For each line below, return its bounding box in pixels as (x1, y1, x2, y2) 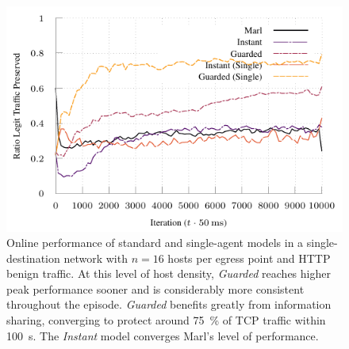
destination (6, 249, 60, 266)
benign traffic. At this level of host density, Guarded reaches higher (6, 265, 331, 282)
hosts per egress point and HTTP (167, 249, 331, 266)
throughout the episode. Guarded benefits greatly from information (6, 296, 332, 313)
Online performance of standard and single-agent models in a (6, 234, 304, 251)
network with (63, 249, 128, 266)
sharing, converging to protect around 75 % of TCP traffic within (6, 312, 326, 328)
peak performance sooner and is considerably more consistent (6, 280, 305, 297)
